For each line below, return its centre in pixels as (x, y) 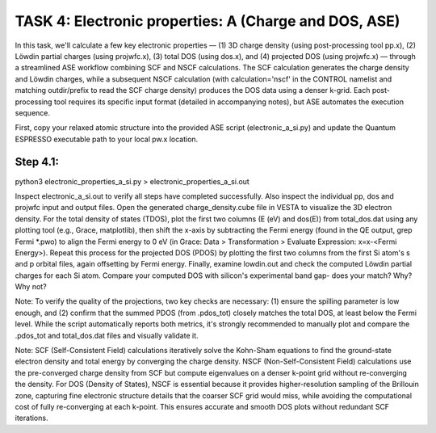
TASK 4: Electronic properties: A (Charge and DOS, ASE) (208, 21)
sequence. (33, 112)
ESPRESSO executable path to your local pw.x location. (107, 139)
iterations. (31, 418)
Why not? (31, 287)
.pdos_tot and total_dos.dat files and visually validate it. (107, 335)
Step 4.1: (37, 162)
